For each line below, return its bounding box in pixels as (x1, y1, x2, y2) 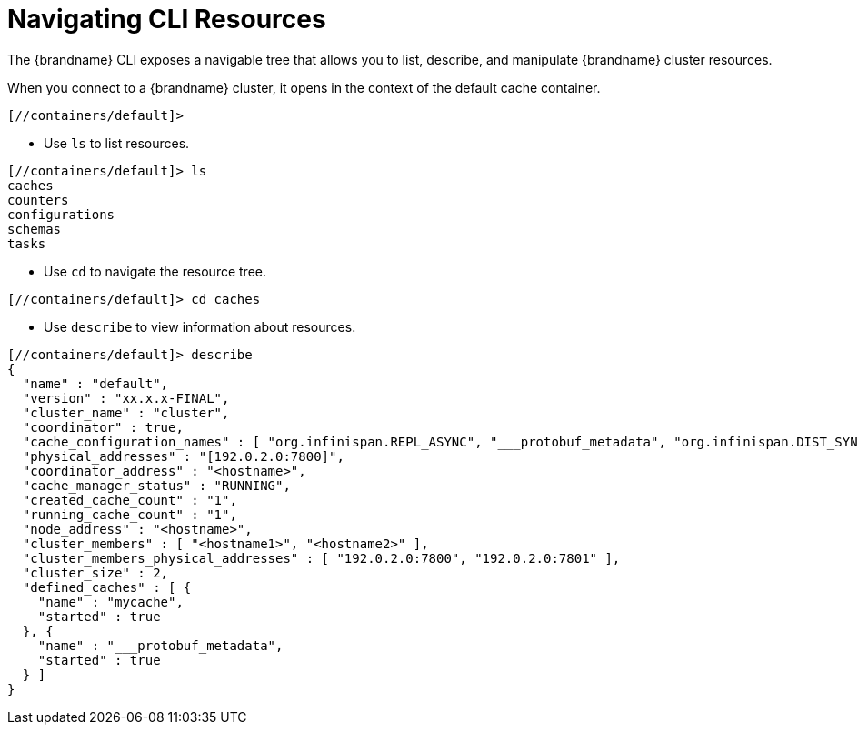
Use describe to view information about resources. (44, 318, 356, 335)
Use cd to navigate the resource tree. (44, 263, 267, 279)
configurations (7, 206, 115, 222)
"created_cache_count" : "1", (22, 492, 237, 507)
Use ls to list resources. (44, 135, 190, 151)
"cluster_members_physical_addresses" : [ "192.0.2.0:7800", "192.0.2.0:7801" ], (22, 550, 621, 566)
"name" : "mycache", (37, 594, 184, 609)
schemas (7, 221, 62, 236)
